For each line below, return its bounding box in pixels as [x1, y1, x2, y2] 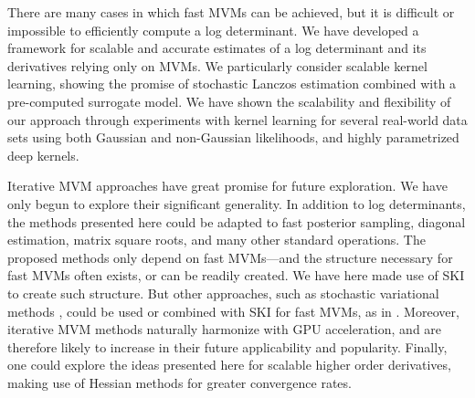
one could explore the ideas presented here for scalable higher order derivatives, [7, 355, 451, 374]
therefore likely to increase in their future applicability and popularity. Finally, [7, 337, 448, 356]
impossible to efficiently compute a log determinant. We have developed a [7, 20, 419, 39]
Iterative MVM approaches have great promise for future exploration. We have [7, 176, 448, 195]
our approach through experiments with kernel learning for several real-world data [7, 110, 468, 129]
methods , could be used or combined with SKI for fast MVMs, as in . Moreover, [7, 301, 459, 320]
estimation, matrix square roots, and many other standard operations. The [7, 230, 426, 249]
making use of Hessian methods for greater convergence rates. [7, 372, 352, 392]
